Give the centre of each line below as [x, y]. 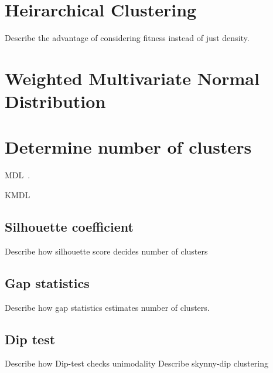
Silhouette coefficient [69, 226]
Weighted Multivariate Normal [132, 78]
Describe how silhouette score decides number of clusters [106, 251]
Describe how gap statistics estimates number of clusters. [107, 307]
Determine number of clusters [128, 147]
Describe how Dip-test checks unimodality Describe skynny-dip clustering [136, 363]
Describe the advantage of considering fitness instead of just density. [127, 38]
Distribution [55, 101]
